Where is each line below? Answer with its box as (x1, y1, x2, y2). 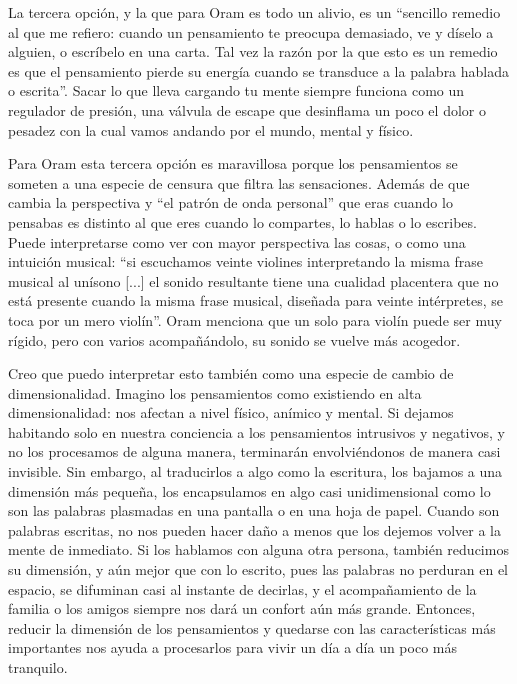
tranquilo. (8, 657, 68, 677)
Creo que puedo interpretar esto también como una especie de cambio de (8, 363, 454, 384)
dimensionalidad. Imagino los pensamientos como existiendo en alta (8, 382, 422, 403)
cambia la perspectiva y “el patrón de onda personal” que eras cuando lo (8, 192, 453, 213)
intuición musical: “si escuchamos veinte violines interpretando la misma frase (8, 251, 484, 272)
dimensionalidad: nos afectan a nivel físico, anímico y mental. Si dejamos (8, 402, 454, 423)
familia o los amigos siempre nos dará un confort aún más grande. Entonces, (8, 598, 476, 619)
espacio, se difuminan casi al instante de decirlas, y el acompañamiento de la (8, 578, 477, 599)
